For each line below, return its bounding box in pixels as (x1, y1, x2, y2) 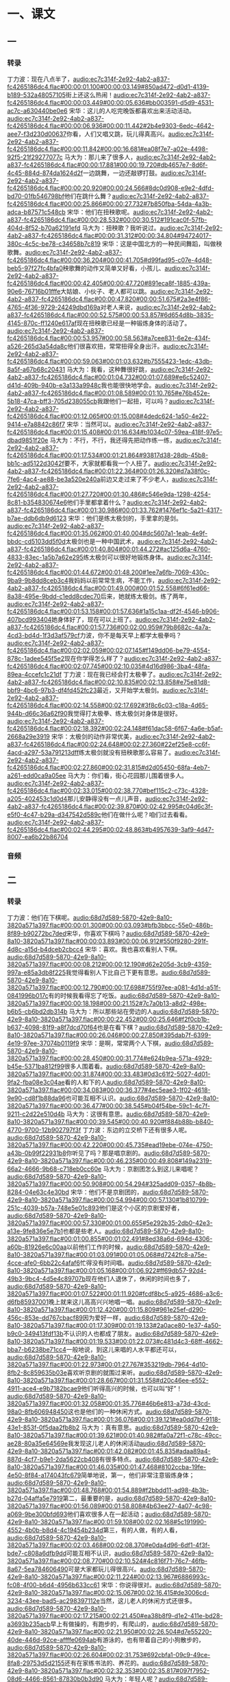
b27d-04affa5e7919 (7, 1494, 63, 1503)
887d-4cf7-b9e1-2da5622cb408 (7, 1456, 99, 1464)
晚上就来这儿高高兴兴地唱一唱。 (48, 1298, 139, 1306)
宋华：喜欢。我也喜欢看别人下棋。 (85, 945, 181, 954)
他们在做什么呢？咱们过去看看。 (101, 810, 192, 819)
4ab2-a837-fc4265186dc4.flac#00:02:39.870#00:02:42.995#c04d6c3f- (7, 802, 214, 810)
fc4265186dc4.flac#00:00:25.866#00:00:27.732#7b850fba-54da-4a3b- (7, 200, 212, 208)
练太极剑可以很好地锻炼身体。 (83, 553, 168, 561)
